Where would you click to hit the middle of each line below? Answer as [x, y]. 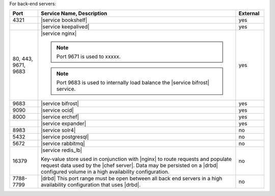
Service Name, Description [74, 14]
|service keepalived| [65, 27]
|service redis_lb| [62, 150]
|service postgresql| [65, 137]
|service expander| [64, 123]
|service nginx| [59, 34]
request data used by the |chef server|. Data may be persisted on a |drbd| [130, 166]
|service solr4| [58, 130]
